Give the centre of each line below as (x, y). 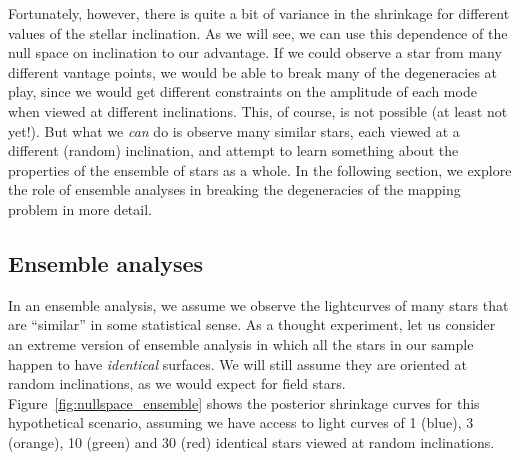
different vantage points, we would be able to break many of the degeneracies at (253, 71)
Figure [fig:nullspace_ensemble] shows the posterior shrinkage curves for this (244, 402)
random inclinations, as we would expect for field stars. (177, 383)
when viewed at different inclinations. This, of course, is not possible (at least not (258, 110)
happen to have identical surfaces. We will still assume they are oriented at (237, 363)
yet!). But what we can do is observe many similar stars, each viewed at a (234, 130)
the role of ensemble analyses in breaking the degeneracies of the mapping (234, 189)
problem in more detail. (80, 208)
